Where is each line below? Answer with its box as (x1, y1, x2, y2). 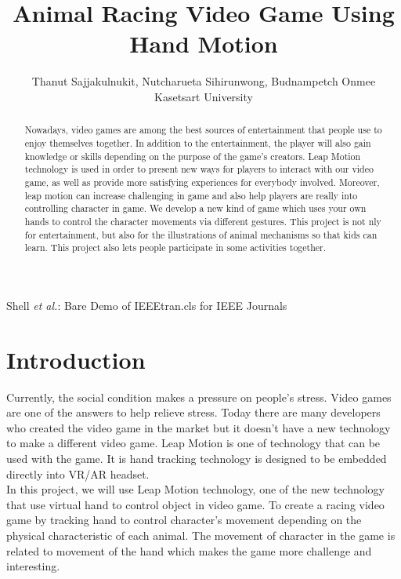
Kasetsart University (154, 88, 253, 104)
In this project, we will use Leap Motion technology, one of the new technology (6, 481, 385, 497)
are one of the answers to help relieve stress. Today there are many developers (6, 404, 381, 421)
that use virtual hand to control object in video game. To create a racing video (6, 496, 385, 512)
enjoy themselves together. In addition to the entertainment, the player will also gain (24, 136, 371, 149)
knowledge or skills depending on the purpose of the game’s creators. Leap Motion (24, 149, 361, 162)
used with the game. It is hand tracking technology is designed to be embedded (6, 450, 387, 466)
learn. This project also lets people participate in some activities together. (24, 241, 327, 254)
